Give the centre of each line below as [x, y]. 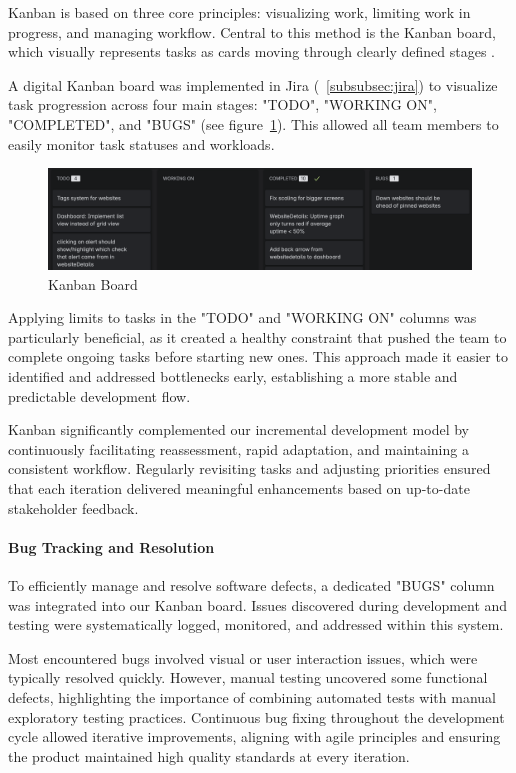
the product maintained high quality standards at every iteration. [209, 755]
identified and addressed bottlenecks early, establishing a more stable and [233, 375]
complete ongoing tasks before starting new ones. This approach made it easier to [258, 356]
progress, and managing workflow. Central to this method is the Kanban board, [252, 31]
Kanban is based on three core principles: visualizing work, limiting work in [239, 12]
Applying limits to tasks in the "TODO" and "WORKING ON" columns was [242, 317]
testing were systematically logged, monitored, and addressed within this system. [256, 624]
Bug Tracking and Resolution [111, 546]
